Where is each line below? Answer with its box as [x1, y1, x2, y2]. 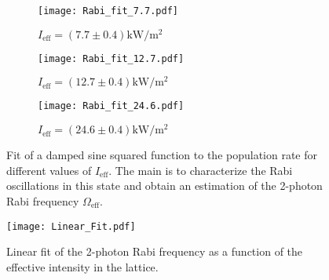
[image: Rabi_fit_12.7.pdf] [38, 53, 185, 64]
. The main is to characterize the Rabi [108, 162, 293, 178]
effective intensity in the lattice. [6, 258, 159, 275]
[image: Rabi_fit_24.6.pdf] [38, 100, 185, 112]
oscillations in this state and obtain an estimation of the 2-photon [6, 177, 323, 194]
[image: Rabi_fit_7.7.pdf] [38, 5, 178, 16]
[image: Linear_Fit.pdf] [6, 220, 136, 232]
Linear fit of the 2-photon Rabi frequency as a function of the [6, 243, 303, 260]
